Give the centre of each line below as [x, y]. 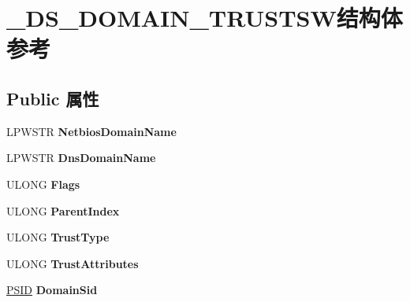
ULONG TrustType [58, 237]
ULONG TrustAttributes [73, 263]
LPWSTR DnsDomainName [81, 158]
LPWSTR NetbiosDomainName [91, 131]
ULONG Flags [43, 184]
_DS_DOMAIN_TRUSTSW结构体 [205, 18]
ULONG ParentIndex [63, 210]
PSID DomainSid [52, 290]
